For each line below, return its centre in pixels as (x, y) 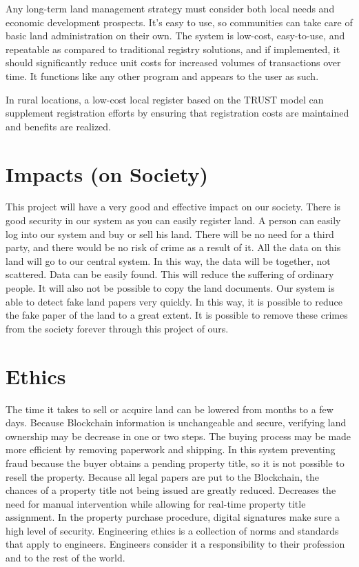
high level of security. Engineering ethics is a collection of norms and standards (172, 530)
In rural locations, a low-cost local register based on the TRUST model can (165, 99)
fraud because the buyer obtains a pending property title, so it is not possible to (175, 462)
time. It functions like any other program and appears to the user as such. (162, 76)
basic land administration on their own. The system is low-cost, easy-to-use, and (175, 36)
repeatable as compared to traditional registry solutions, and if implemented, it (173, 49)
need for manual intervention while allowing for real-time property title (156, 503)
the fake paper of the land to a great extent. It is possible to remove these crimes (177, 315)
